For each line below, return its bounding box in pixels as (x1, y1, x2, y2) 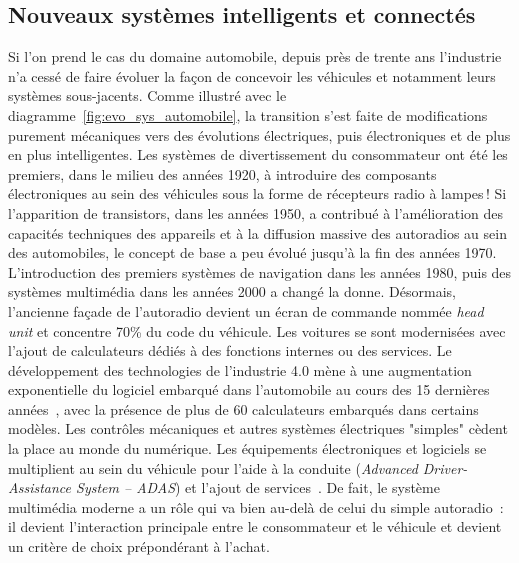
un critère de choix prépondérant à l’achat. (8, 536, 270, 557)
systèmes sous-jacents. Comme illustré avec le (8, 85, 287, 106)
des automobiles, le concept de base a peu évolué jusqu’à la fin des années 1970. (8, 242, 497, 263)
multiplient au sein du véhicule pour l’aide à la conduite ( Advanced (8, 457, 418, 478)
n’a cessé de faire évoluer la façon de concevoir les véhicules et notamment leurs (8, 65, 496, 86)
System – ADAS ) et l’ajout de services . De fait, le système (76, 477, 440, 498)
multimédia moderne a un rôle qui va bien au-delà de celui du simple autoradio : (8, 496, 504, 517)
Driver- (422, 457, 468, 478)
